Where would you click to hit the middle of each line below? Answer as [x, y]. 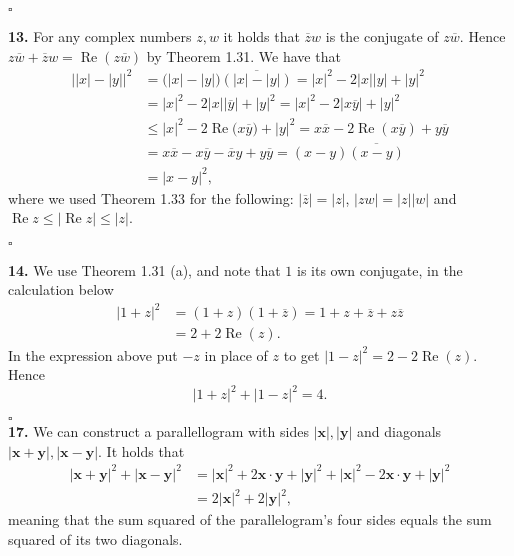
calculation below [61, 289]
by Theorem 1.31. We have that [243, 55]
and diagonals [399, 431]
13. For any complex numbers [100, 36]
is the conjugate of [382, 36]
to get [301, 354]
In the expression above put [93, 354]
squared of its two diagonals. [95, 539]
